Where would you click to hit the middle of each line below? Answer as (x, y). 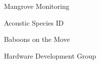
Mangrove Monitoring (37, 6)
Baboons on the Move (37, 39)
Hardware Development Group (50, 55)
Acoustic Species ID (34, 22)
